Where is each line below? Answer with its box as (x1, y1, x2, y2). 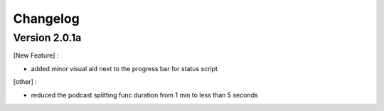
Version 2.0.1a (13, 31, 82, 44)
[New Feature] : (13, 51, 59, 60)
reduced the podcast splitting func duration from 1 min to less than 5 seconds (31, 90, 259, 99)
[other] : (13, 78, 37, 86)
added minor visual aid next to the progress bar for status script (31, 64, 218, 73)
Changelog (13, 11, 80, 26)
